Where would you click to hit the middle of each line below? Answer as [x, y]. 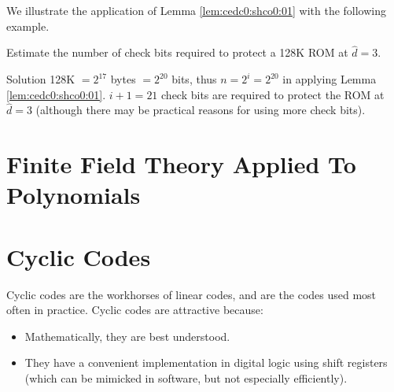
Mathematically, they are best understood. [127, 336]
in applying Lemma [330, 79]
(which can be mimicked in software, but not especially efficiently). [186, 378]
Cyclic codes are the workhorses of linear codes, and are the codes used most [191, 294]
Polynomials [74, 195]
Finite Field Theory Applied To [181, 164]
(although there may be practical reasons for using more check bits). [201, 110]
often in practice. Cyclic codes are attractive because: [135, 310]
